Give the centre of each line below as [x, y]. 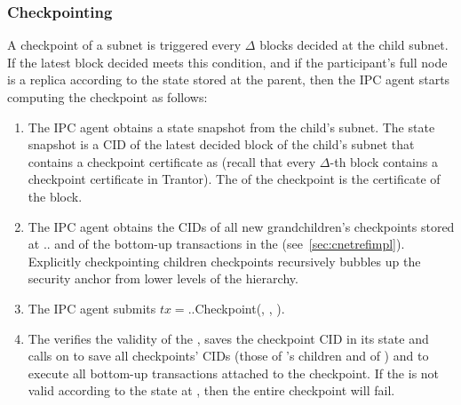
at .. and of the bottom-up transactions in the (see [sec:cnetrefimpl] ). [216, 244]
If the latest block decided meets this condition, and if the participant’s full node [227, 62]
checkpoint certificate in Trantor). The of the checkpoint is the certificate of [234, 179]
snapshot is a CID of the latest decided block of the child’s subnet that [221, 144]
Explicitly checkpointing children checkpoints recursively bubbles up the [224, 261]
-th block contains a [384, 161]
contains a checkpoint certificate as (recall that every [172, 161]
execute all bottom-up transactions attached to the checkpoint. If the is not [234, 373]
